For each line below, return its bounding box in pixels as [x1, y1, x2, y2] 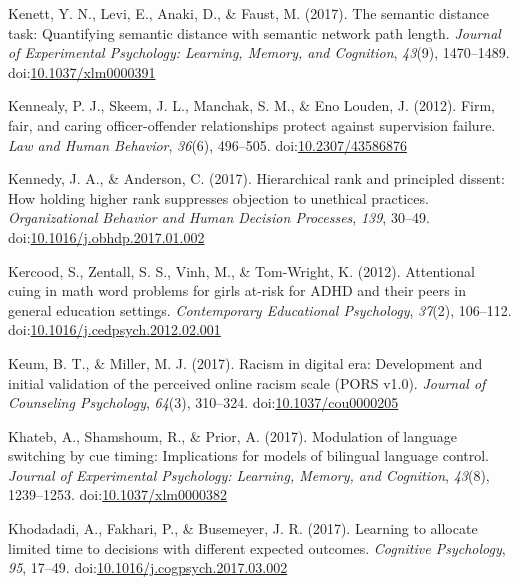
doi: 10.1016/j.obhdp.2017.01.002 [8, 226, 205, 247]
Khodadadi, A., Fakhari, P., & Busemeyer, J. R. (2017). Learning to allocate [8, 518, 478, 539]
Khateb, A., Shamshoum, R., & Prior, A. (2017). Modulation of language [8, 425, 458, 446]
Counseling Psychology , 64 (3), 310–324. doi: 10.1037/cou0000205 [8, 392, 399, 413]
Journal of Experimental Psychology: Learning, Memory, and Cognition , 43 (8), [8, 464, 490, 485]
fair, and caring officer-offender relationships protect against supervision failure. [8, 114, 496, 135]
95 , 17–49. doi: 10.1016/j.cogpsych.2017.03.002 [8, 557, 288, 578]
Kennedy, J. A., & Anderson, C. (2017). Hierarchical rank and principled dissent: [8, 168, 505, 189]
